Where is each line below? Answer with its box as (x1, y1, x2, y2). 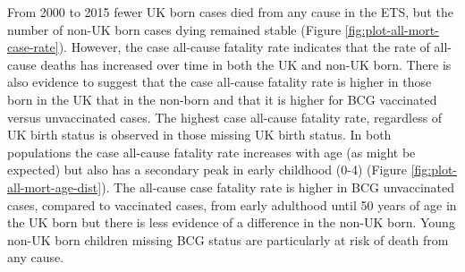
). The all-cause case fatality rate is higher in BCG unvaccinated (101, 177, 455, 196)
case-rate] (7, 38, 59, 56)
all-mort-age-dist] (7, 177, 102, 196)
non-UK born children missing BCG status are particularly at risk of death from (7, 230, 449, 249)
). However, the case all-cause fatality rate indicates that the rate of (58, 38, 430, 56)
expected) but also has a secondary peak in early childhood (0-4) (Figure (7, 160, 408, 179)
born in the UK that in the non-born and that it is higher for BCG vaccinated (7, 89, 437, 108)
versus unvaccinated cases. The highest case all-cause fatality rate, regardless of (7, 107, 443, 126)
